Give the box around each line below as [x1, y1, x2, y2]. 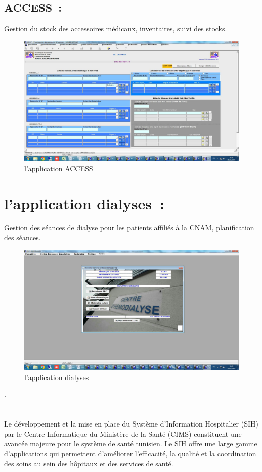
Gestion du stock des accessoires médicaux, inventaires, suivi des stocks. [4, 23, 227, 34]
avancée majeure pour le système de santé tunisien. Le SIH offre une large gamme [4, 438, 257, 449]
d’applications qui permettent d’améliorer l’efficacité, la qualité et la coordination [4, 448, 256, 459]
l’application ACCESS [24, 163, 93, 173]
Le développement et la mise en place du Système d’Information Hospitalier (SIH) [4, 418, 258, 429]
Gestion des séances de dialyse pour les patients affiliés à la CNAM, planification [4, 222, 254, 232]
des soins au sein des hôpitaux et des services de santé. [4, 458, 173, 468]
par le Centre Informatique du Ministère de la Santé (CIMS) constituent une [4, 428, 242, 439]
